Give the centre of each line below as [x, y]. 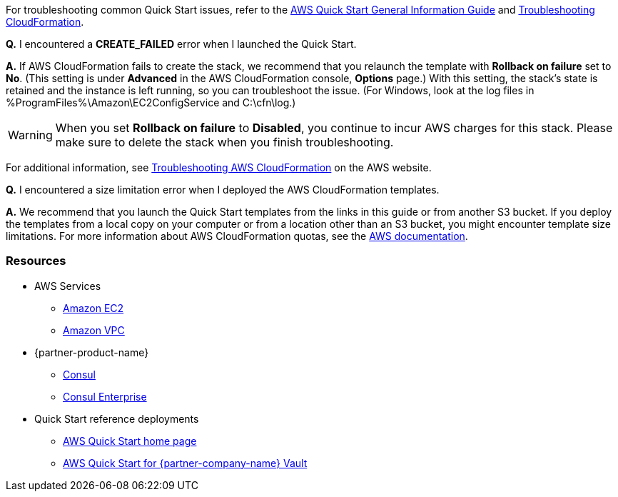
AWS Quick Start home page [130, 441]
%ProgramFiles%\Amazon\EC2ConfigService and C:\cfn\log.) [151, 102]
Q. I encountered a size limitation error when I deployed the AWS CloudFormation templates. [223, 190]
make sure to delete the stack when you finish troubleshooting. [224, 142]
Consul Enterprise [105, 396]
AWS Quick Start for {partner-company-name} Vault [185, 463]
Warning [30, 135]
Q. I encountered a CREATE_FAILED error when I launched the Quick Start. [181, 44]
